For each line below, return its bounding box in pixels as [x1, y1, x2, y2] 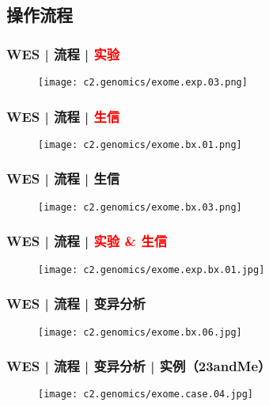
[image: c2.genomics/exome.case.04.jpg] [38, 389, 254, 400]
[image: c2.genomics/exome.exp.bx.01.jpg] [38, 264, 265, 275]
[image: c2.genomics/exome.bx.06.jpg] [38, 326, 242, 338]
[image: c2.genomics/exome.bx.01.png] [38, 138, 242, 150]
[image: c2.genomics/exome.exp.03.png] [38, 77, 248, 88]
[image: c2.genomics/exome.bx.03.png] [38, 201, 242, 213]
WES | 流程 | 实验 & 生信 [6, 231, 168, 251]
